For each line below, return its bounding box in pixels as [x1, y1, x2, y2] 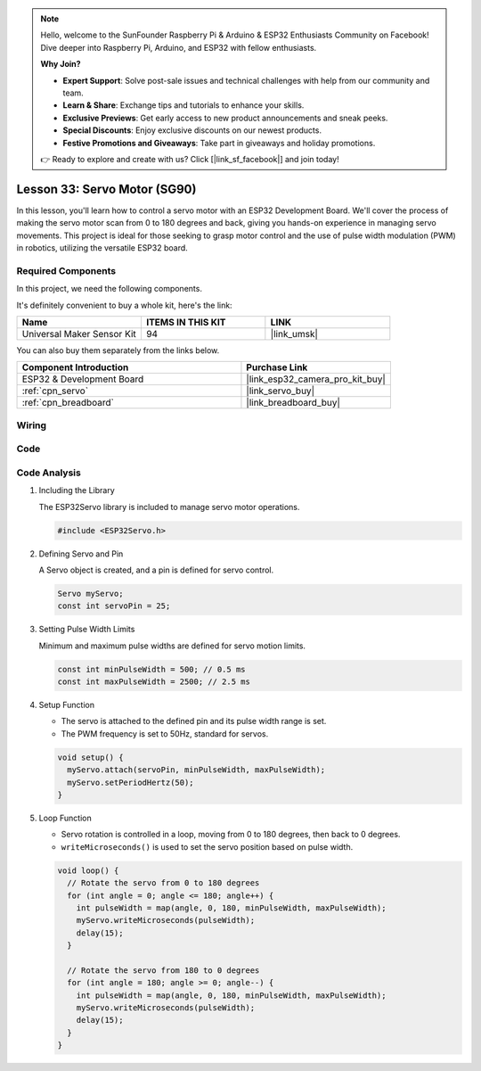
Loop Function [38, 812, 93, 823]
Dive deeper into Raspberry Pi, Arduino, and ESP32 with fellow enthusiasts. [40, 42, 317, 53]
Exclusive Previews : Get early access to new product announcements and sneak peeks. [62, 112, 388, 123]
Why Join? [40, 59, 81, 70]
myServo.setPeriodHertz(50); [67, 777, 195, 787]
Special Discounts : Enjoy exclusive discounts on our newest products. [62, 125, 322, 136]
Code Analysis [16, 466, 82, 479]
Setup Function [38, 700, 95, 711]
